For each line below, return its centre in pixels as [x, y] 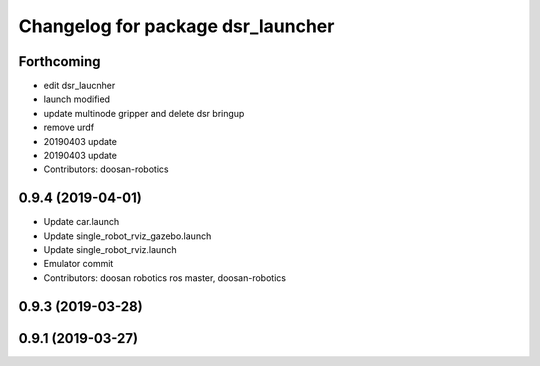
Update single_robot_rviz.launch [110, 250]
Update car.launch [81, 222]
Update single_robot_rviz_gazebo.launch [127, 236]
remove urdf [69, 127]
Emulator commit [78, 264]
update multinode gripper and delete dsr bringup [144, 113]
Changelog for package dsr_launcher [176, 26]
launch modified [76, 99]
